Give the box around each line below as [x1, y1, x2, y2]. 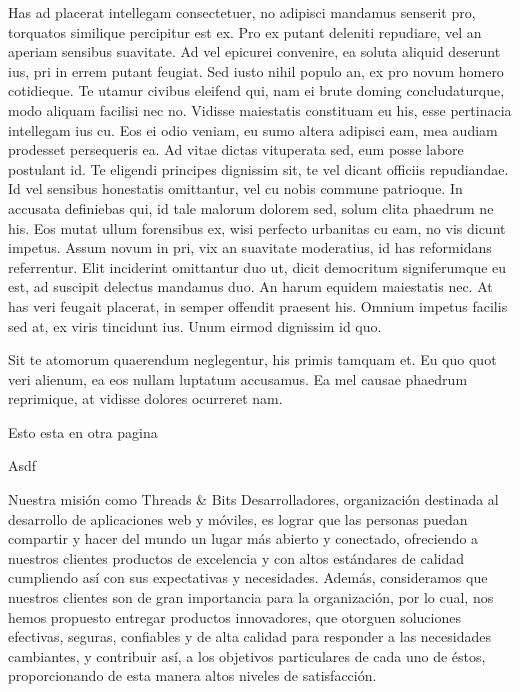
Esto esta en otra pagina [8, 421, 158, 442]
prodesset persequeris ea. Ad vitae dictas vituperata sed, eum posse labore [8, 139, 464, 160]
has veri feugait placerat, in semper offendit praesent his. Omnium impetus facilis [8, 295, 508, 316]
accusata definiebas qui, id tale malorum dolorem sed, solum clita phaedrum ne [8, 197, 494, 218]
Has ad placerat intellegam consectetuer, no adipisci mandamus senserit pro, [8, 2, 476, 22]
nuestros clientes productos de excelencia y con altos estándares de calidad [8, 547, 464, 568]
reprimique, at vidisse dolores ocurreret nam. [8, 388, 283, 409]
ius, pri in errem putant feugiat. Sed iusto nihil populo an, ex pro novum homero [8, 60, 504, 81]
